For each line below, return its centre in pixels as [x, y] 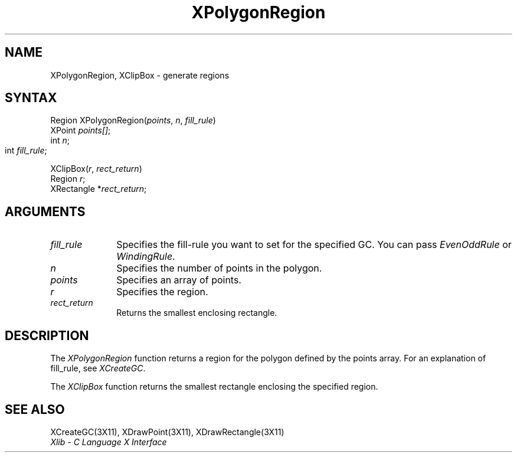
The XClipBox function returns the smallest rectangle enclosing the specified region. [214, 387]
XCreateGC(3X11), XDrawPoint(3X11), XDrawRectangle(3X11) [167, 432]
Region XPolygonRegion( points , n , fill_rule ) [133, 120]
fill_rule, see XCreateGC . [98, 368]
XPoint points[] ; [81, 130]
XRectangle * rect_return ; [99, 189]
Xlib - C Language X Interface [109, 442]
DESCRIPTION [47, 335]
